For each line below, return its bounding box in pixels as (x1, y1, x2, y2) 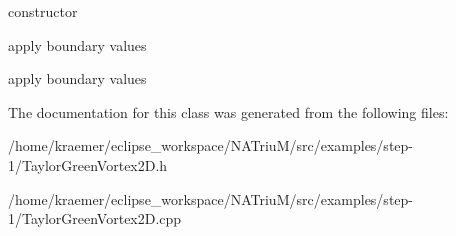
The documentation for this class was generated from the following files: (8, 101, 449, 122)
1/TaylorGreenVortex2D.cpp (8, 208, 182, 229)
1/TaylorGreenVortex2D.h (8, 154, 168, 175)
